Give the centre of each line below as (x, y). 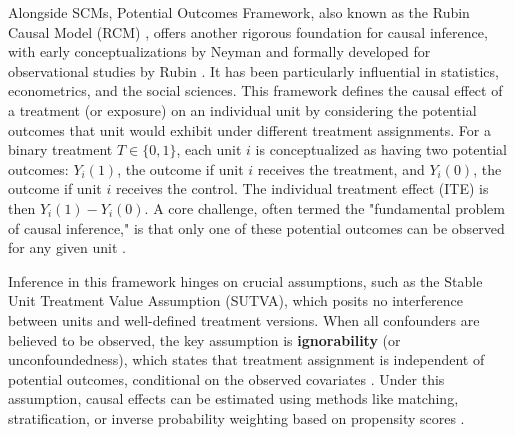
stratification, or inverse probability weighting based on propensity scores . (236, 417)
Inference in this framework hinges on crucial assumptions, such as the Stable (245, 280)
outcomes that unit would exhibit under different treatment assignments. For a (249, 129)
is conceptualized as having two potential (381, 149)
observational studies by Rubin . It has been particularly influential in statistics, (253, 70)
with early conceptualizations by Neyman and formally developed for (219, 51)
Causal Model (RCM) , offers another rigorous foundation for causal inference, (248, 31)
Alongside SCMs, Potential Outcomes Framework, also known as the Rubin (239, 12)
